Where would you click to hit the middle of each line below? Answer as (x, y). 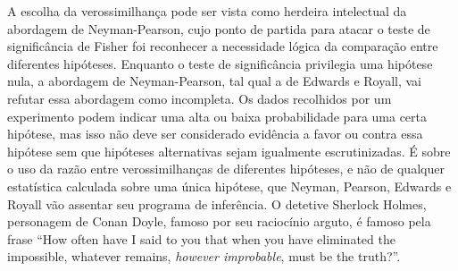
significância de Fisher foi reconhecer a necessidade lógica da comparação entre (223, 46)
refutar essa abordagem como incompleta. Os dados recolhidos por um (200, 98)
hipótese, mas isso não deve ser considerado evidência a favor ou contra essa (215, 134)
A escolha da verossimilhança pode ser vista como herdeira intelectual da (207, 11)
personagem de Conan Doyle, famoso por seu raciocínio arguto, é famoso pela (219, 221)
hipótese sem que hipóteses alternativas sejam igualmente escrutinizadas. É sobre (229, 151)
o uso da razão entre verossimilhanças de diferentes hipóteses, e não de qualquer (226, 169)
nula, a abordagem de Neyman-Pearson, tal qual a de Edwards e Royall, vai (215, 81)
